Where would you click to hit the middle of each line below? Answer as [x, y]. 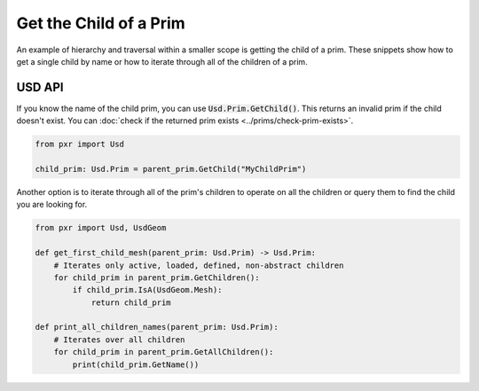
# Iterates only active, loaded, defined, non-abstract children [199, 265]
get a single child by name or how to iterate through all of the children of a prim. [162, 61]
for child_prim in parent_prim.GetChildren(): [157, 278]
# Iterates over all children [119, 340]
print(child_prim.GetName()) [136, 364]
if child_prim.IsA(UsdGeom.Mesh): [147, 290]
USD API [40, 87]
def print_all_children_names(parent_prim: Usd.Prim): [157, 327]
